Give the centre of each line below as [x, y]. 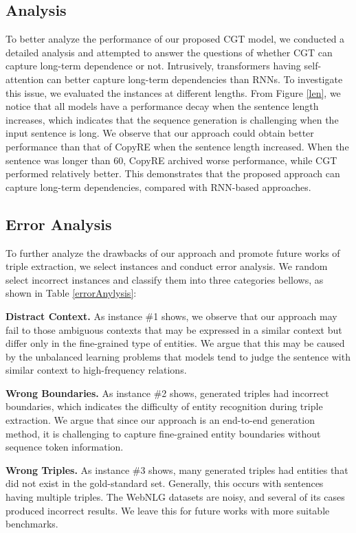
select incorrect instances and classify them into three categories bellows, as [165, 279]
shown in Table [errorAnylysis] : [71, 293]
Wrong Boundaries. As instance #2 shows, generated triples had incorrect [167, 393]
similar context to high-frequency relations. [96, 370]
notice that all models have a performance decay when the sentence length [162, 106]
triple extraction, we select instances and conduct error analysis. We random [167, 266]
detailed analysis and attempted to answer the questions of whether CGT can [169, 52]
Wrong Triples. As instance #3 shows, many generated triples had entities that [177, 469]
